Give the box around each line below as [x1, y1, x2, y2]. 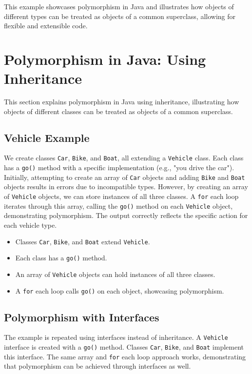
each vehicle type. [4, 219, 57, 230]
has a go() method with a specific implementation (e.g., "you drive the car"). [4, 162, 234, 173]
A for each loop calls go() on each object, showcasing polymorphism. [15, 285, 224, 295]
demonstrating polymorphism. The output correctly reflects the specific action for [4, 210, 248, 220]
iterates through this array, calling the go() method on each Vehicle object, [4, 200, 233, 211]
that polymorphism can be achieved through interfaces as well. [4, 361, 191, 371]
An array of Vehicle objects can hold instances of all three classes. [15, 269, 215, 279]
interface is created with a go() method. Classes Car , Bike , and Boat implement [4, 342, 244, 352]
